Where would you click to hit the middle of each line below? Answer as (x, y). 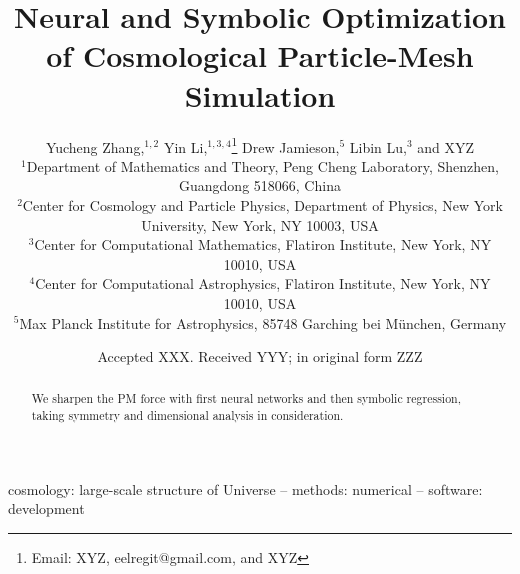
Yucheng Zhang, (95, 146)
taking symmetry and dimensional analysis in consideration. (187, 415)
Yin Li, (185, 146)
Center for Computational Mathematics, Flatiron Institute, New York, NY (263, 244)
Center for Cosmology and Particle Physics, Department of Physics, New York (262, 204)
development (46, 508)
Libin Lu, (378, 146)
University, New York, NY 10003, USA (260, 224)
